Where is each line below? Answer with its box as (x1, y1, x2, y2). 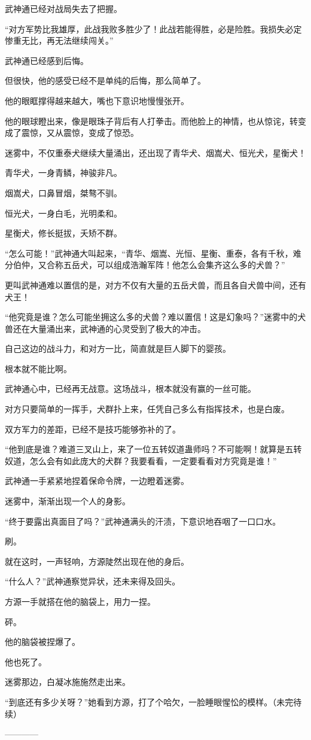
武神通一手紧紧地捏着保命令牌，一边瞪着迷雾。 (5, 474, 189, 487)
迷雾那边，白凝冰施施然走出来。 (5, 675, 130, 688)
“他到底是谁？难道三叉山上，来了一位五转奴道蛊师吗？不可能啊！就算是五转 (5, 443, 302, 455)
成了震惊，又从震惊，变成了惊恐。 (5, 126, 139, 139)
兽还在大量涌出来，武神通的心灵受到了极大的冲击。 (5, 322, 206, 334)
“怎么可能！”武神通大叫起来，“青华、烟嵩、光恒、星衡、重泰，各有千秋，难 (5, 246, 301, 259)
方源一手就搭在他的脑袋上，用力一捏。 (5, 595, 155, 607)
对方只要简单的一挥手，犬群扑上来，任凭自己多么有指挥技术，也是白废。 (5, 403, 289, 415)
